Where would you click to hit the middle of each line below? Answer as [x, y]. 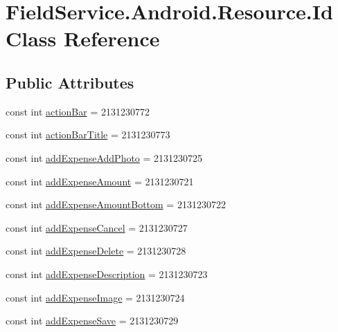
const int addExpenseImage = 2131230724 [95, 297]
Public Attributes [70, 82]
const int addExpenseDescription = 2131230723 [107, 274]
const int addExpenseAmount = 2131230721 [100, 181]
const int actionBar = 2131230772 [78, 111]
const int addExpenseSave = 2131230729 [92, 321]
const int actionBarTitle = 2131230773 [88, 135]
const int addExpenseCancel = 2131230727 [97, 227]
